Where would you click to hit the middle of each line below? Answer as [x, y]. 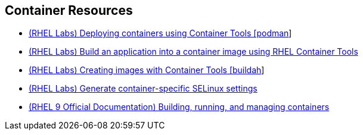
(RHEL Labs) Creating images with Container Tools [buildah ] [147, 70]
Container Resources [69, 10]
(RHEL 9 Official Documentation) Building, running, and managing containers [179, 107]
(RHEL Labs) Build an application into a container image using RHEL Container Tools [193, 52]
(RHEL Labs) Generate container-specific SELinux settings [143, 89]
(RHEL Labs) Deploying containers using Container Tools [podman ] [160, 33]
